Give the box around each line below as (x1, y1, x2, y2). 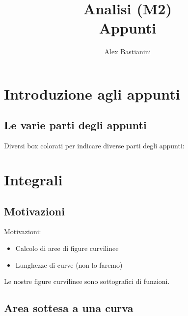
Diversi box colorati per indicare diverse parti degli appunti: (4, 140, 185, 151)
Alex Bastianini (104, 46, 151, 57)
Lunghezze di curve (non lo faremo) (15, 259, 123, 270)
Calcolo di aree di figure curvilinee (15, 243, 119, 253)
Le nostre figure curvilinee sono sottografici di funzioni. (4, 276, 170, 286)
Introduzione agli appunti (4, 83, 180, 104)
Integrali (4, 170, 63, 190)
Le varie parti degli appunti (4, 117, 147, 133)
